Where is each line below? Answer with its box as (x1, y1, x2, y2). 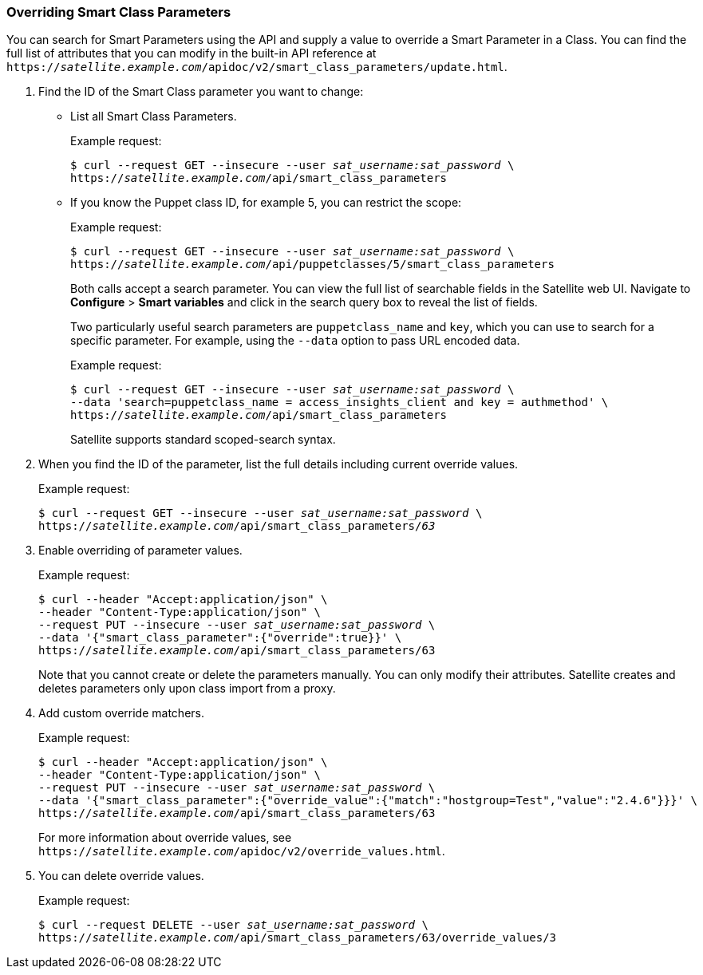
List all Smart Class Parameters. (70, 109, 237, 124)
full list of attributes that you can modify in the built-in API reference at (6, 46, 377, 61)
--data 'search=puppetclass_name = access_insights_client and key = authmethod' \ (70, 396, 609, 409)
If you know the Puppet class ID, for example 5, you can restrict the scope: (70, 195, 462, 210)
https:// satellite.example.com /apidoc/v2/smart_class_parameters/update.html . (6, 60, 508, 74)
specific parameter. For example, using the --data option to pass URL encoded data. (70, 334, 520, 348)
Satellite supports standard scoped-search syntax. (70, 432, 336, 447)
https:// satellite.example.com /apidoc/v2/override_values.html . (38, 844, 445, 859)
